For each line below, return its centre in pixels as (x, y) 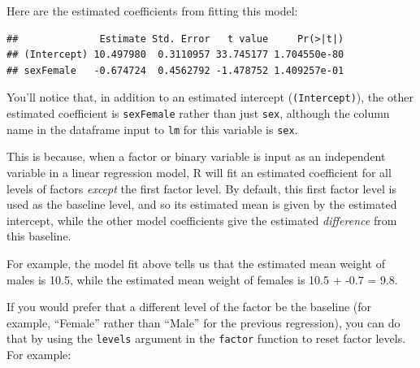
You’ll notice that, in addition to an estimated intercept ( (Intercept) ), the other (210, 97)
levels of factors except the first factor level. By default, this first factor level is (201, 188)
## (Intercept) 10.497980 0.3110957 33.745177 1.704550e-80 (175, 55)
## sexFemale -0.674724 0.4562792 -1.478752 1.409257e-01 (175, 70)
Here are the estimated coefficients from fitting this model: (152, 11)
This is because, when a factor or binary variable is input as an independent (196, 156)
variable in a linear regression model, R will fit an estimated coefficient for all (199, 172)
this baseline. (39, 236)
